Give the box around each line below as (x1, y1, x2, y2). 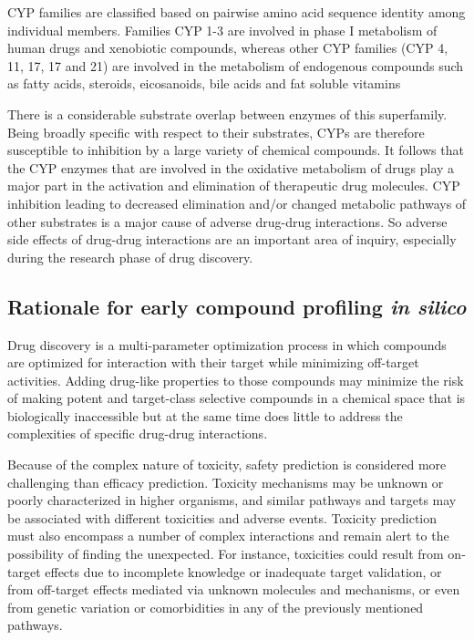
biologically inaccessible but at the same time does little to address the (7, 406, 403, 425)
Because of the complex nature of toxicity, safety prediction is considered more (7, 455, 447, 474)
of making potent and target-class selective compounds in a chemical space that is (7, 388, 466, 408)
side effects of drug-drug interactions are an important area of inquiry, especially (7, 230, 457, 249)
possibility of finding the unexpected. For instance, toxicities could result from (7, 544, 444, 563)
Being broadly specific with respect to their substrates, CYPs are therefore (7, 122, 425, 141)
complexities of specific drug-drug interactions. (7, 424, 268, 443)
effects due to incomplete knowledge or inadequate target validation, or (45, 562, 442, 581)
